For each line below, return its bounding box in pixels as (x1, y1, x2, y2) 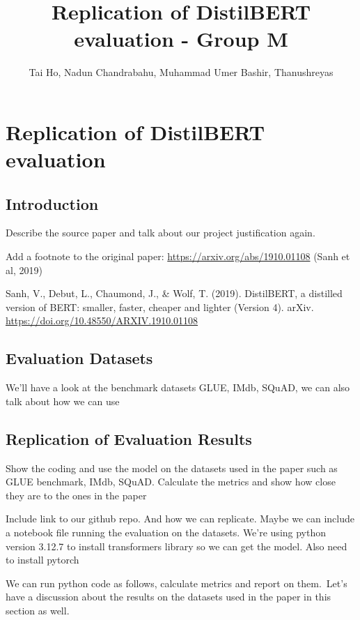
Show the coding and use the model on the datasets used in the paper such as (6, 460, 338, 475)
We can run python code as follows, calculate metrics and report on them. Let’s (6, 575, 347, 590)
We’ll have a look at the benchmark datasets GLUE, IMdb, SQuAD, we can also (6, 380, 350, 395)
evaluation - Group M (74, 24, 288, 53)
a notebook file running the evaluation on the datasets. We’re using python (6, 525, 327, 540)
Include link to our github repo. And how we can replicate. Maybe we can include (6, 511, 355, 526)
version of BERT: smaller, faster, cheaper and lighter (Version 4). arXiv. (6, 299, 314, 314)
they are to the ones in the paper (6, 487, 147, 502)
